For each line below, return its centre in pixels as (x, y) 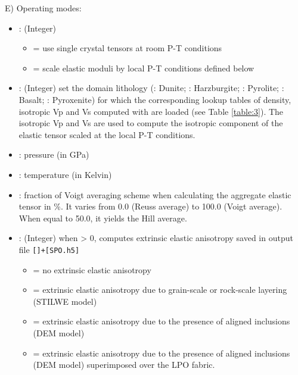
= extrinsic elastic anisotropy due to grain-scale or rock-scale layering (160, 290)
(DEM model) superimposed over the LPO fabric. (124, 365)
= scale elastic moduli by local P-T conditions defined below (144, 68)
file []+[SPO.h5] (49, 249)
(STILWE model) (65, 301)
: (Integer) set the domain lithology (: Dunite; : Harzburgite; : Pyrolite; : (151, 88)
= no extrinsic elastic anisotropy (92, 269)
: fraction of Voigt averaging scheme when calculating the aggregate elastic (155, 194)
